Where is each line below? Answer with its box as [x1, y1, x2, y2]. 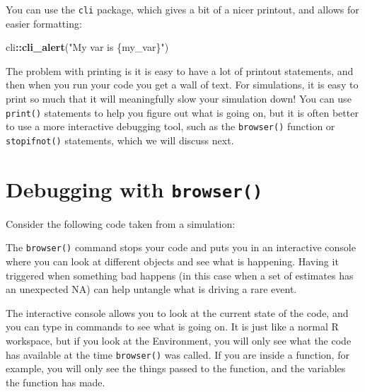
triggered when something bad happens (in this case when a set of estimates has [6, 267, 354, 282]
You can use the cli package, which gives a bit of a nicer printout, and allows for [6, 2, 359, 16]
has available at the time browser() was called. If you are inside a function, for [6, 347, 349, 362]
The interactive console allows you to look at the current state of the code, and [6, 305, 349, 320]
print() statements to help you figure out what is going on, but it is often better [6, 105, 359, 120]
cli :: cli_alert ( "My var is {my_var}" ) [6, 40, 169, 54]
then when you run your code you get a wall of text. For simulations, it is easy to [6, 77, 359, 92]
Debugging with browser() [6, 174, 263, 203]
